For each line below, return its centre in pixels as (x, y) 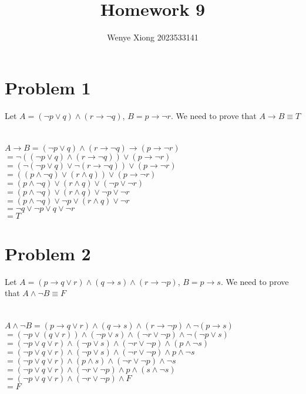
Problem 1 (48, 87)
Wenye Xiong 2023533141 (153, 37)
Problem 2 (48, 253)
